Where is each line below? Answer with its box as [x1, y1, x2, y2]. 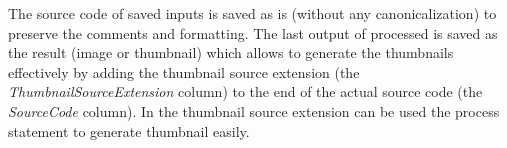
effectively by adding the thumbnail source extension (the [8, 61, 360, 82]
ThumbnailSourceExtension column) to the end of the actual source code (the [8, 81, 483, 102]
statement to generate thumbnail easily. [8, 120, 250, 141]
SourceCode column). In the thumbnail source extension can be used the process [8, 100, 500, 121]
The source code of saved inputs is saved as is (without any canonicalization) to [8, 3, 497, 23]
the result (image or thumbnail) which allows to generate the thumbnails [8, 42, 454, 63]
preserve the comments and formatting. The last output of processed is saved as [8, 22, 498, 43]
